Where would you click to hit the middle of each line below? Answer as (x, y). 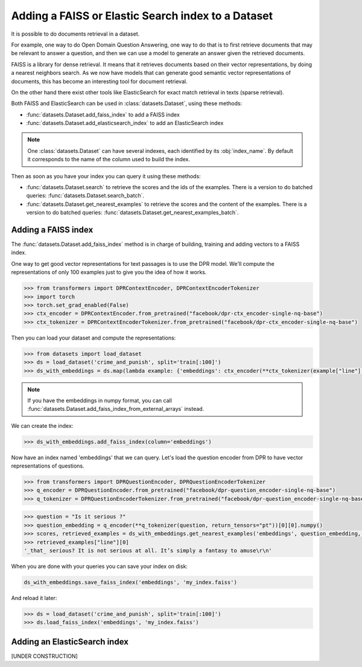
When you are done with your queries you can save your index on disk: (100, 566)
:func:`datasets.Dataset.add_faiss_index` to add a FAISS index (103, 114)
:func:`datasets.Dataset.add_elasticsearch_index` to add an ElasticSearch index (125, 123)
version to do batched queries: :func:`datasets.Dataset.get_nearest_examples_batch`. (132, 213)
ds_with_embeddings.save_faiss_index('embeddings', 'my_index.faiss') (131, 582)
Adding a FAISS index (52, 230)
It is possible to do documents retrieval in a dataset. (75, 34)
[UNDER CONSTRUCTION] (44, 656)
